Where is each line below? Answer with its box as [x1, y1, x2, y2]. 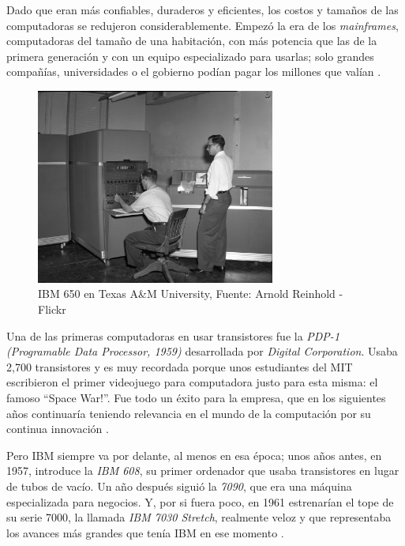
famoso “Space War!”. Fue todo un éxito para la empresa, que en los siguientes [6, 390, 386, 405]
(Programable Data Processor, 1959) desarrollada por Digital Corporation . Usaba [6, 343, 398, 360]
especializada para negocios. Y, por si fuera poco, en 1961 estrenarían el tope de [6, 493, 394, 510]
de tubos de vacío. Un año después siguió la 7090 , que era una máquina [6, 477, 352, 494]
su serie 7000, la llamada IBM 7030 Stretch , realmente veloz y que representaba [6, 509, 392, 525]
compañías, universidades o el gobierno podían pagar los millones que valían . [6, 63, 381, 80]
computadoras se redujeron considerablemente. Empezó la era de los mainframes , [6, 17, 399, 33]
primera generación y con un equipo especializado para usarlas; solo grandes [6, 47, 374, 64]
